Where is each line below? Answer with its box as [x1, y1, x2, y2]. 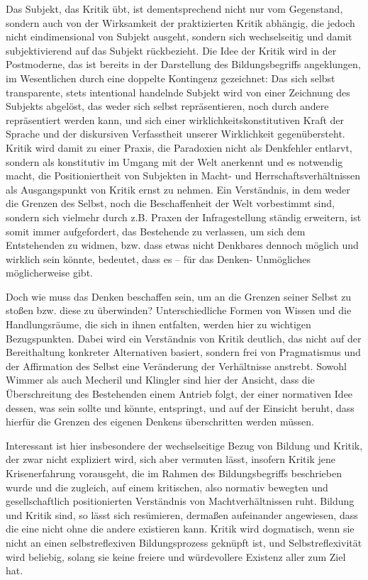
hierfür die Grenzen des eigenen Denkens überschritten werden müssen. [6, 414, 314, 429]
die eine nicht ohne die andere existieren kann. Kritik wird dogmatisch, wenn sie [6, 521, 355, 536]
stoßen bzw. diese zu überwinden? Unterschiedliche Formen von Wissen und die [6, 303, 352, 318]
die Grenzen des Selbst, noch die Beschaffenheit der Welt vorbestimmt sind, [6, 196, 335, 211]
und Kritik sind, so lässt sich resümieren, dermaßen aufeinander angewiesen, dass [6, 507, 358, 522]
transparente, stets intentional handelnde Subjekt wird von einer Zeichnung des [6, 84, 350, 99]
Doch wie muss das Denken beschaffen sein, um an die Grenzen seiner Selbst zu [6, 289, 352, 303]
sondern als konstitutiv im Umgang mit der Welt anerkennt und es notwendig [6, 154, 343, 169]
